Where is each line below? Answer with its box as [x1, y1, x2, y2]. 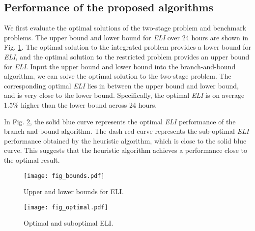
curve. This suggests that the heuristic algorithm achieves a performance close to [4, 145, 247, 155]
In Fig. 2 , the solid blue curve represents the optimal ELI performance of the [4, 116, 236, 126]
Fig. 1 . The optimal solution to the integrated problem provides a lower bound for [4, 42, 252, 52]
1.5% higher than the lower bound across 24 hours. [4, 99, 157, 110]
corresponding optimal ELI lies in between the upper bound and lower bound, [4, 80, 239, 90]
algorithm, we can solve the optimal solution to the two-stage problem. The [4, 71, 231, 81]
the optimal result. [4, 154, 60, 165]
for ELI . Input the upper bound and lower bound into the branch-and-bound [4, 61, 236, 71]
